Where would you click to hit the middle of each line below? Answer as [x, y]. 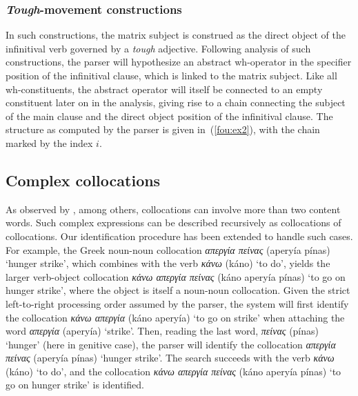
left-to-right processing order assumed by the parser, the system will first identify [177, 303]
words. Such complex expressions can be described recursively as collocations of [173, 222]
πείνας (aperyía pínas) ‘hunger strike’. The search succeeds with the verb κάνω [170, 358]
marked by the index [49, 142]
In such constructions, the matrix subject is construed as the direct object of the [176, 35]
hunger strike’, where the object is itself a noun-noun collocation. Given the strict [178, 290]
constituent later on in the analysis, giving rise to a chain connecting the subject [176, 102]
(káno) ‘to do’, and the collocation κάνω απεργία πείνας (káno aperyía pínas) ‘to [173, 371]
